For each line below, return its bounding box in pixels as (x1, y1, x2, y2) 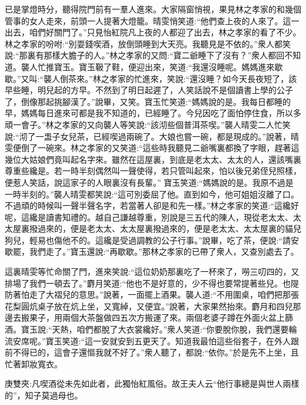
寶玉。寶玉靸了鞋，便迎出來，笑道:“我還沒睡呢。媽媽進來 (54, 60, 275, 73)
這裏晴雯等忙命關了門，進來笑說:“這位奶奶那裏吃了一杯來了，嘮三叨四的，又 (5, 265, 300, 278)
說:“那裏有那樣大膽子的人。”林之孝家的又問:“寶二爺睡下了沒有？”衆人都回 (5, 49, 285, 61)
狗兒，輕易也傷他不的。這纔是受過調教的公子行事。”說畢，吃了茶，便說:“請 (5, 233, 291, 246)
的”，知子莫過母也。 (5, 389, 83, 401)
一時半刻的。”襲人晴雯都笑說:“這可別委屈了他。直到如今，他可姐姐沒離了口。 (5, 187, 300, 200)
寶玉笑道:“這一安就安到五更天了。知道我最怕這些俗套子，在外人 (45, 334, 291, 347)
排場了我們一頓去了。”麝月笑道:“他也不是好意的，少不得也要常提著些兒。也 (5, 276, 291, 289)
